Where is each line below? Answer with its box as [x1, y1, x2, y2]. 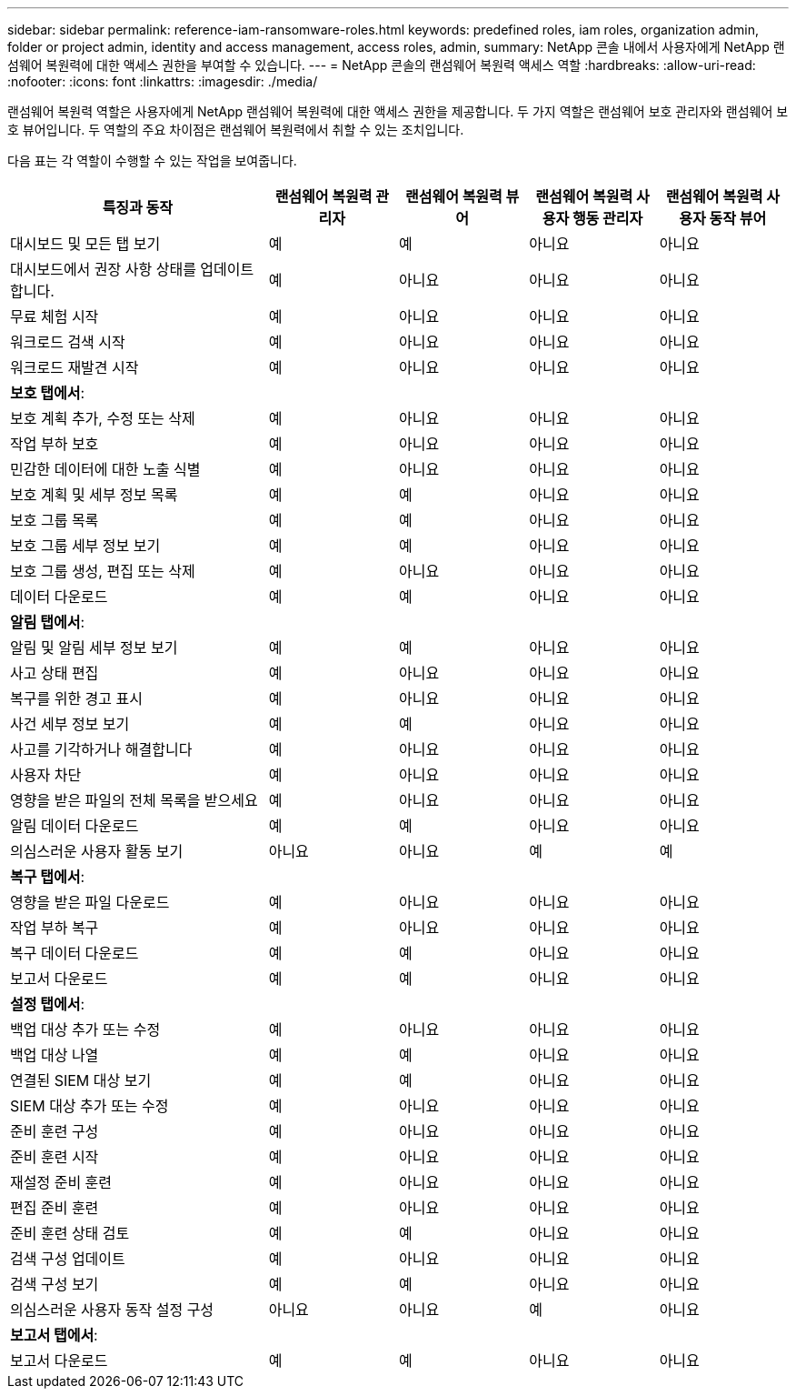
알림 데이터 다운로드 [10, 817, 139, 835]
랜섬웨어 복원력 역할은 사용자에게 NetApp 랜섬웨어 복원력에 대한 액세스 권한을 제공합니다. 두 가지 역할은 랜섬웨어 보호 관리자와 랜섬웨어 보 [7, 104, 789, 119]
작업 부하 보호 [10, 435, 99, 453]
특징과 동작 [102, 198, 174, 216]
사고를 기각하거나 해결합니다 [10, 740, 193, 758]
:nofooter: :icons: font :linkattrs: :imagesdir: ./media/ [7, 74, 318, 89]
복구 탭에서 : [10, 868, 85, 886]
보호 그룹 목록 [10, 511, 99, 529]
